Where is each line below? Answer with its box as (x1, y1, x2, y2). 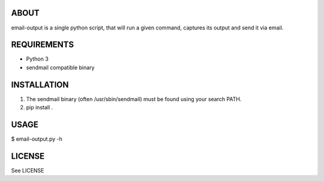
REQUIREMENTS (11, 40, 74, 50)
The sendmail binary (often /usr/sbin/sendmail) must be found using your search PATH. (26, 95, 242, 102)
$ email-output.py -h (11, 135, 62, 143)
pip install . (26, 104, 53, 111)
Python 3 (26, 55, 49, 63)
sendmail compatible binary (26, 64, 95, 71)
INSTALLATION (11, 79, 69, 90)
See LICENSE (11, 167, 44, 174)
